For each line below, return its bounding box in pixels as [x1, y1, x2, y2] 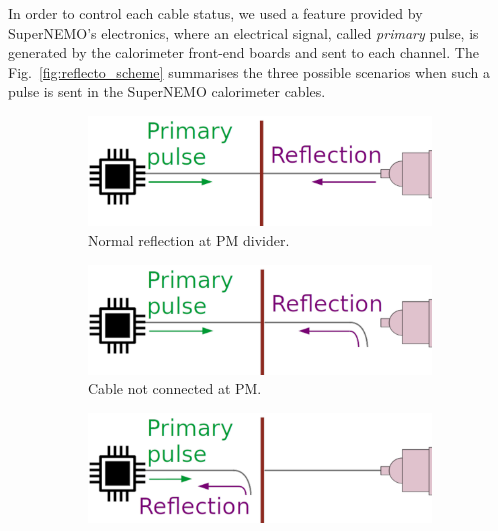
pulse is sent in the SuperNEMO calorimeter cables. [8, 81, 326, 102]
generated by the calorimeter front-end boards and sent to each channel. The [8, 42, 479, 63]
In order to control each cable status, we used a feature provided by [8, 3, 423, 23]
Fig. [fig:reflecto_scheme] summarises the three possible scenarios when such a [8, 61, 491, 82]
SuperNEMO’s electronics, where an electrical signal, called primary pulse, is [8, 22, 479, 43]
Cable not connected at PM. [88, 378, 262, 399]
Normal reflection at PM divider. [88, 230, 290, 251]
